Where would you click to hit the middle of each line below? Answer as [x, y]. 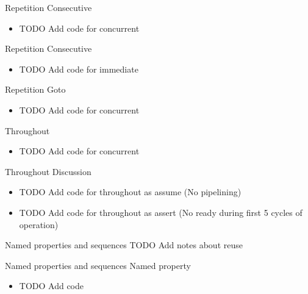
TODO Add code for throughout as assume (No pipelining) [130, 192]
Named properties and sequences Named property [98, 265]
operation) [39, 224]
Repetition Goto [35, 89]
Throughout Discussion [48, 171]
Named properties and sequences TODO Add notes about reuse [124, 245]
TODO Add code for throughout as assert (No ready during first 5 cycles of [161, 212]
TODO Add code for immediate [79, 69]
